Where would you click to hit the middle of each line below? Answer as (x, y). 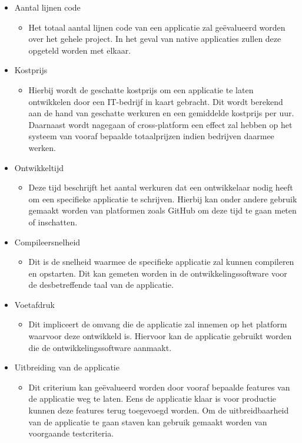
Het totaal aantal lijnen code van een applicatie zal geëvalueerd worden (157, 27)
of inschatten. (53, 221)
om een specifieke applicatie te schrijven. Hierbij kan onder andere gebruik (163, 198)
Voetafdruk (34, 304)
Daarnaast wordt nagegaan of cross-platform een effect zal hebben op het (160, 124)
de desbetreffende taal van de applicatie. (101, 285)
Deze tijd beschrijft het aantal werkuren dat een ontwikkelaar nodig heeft (161, 187)
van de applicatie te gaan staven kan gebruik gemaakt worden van (148, 421)
